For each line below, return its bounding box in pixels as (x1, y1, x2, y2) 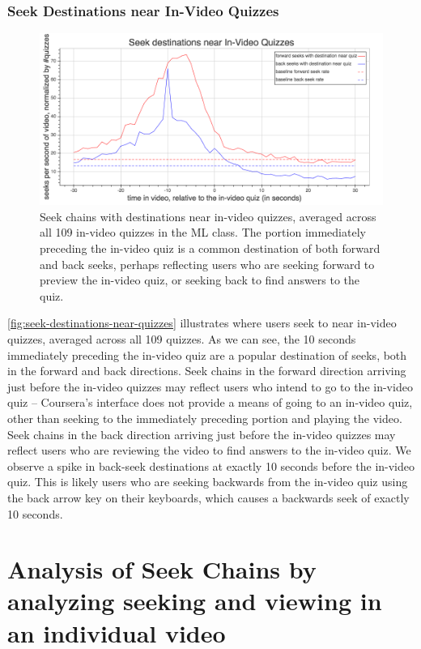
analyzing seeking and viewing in (7, 584, 382, 617)
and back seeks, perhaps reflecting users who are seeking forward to (40, 255, 375, 272)
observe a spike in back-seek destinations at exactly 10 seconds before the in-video (7, 457, 415, 474)
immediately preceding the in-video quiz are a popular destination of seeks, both (7, 346, 407, 363)
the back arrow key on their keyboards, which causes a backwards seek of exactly (7, 489, 410, 506)
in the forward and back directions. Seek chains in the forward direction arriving (7, 362, 406, 379)
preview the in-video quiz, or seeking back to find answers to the (40, 271, 360, 288)
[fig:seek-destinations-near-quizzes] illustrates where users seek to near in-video (7, 314, 397, 331)
